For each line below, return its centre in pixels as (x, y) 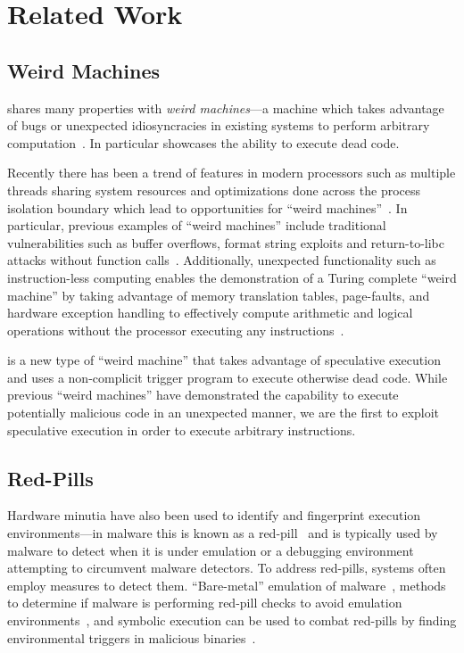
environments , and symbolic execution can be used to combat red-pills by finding (232, 620)
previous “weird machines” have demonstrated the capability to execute (203, 395)
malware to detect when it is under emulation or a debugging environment (211, 550)
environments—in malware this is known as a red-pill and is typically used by (223, 533)
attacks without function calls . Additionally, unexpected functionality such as (222, 260)
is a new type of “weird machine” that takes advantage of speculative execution (224, 360)
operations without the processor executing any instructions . (176, 330)
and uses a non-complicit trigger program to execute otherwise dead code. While (228, 377)
